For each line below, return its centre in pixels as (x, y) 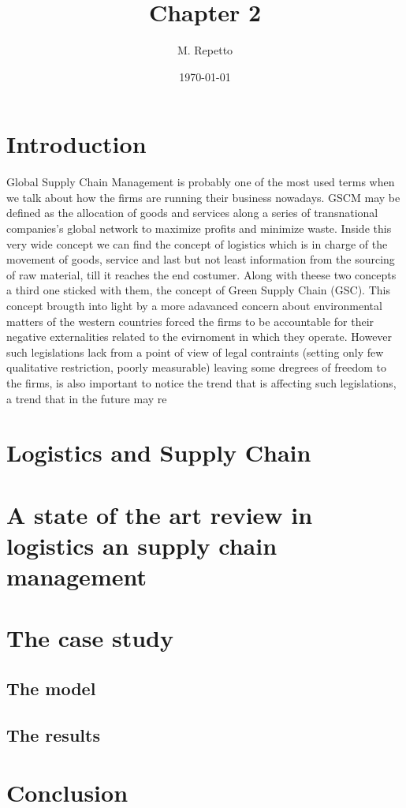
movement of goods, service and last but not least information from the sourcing (201, 259)
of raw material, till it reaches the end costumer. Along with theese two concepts (201, 274)
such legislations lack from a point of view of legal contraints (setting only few (195, 352)
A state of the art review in (160, 514)
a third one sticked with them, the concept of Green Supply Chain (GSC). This (198, 290)
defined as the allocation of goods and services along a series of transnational (192, 213)
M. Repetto (205, 50)
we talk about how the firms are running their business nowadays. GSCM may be (203, 197)
